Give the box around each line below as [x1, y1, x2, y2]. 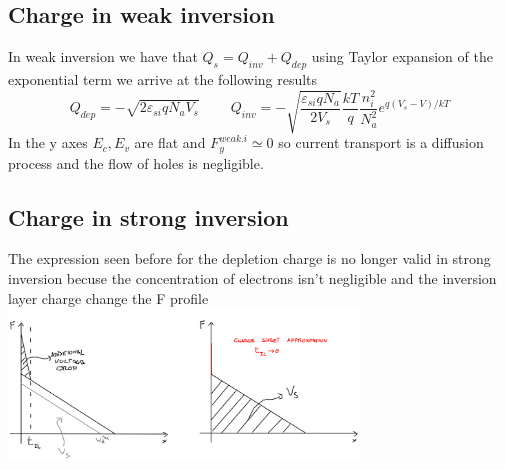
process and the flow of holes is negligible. [8, 152, 264, 173]
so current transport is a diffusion [278, 132, 484, 153]
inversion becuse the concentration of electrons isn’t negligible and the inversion [8, 268, 497, 289]
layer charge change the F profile [8, 287, 209, 308]
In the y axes [8, 132, 88, 153]
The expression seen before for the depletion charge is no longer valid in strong [8, 248, 491, 269]
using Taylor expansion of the [311, 46, 493, 67]
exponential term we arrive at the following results [8, 69, 318, 89]
